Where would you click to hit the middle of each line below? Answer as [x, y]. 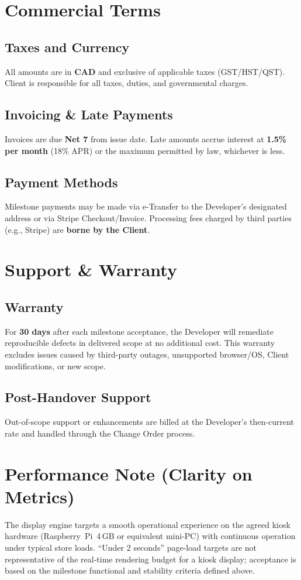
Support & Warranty [91, 270]
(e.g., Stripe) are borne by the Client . [77, 229]
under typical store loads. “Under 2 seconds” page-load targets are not [131, 547]
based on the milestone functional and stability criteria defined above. [130, 570]
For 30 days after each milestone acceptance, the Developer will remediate [139, 331]
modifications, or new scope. [55, 365]
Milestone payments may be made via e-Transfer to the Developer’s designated [146, 206]
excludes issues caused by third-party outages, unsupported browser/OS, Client [147, 354]
